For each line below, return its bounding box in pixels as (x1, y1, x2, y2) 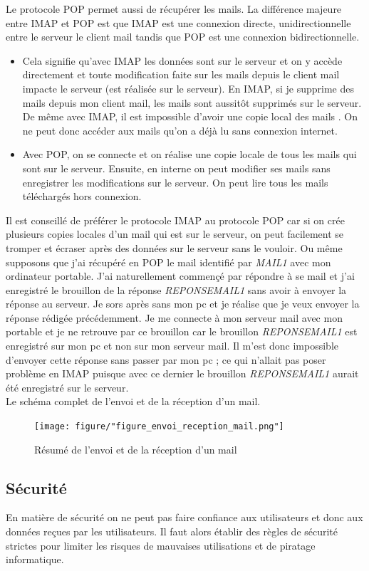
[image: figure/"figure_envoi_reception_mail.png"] (34, 421, 284, 432)
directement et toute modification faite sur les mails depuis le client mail (22, 67, 340, 82)
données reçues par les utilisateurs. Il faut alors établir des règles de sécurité (6, 524, 338, 539)
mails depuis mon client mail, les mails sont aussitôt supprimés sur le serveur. (22, 95, 362, 110)
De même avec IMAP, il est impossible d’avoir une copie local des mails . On (22, 109, 358, 124)
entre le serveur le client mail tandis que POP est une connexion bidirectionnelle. (6, 29, 360, 44)
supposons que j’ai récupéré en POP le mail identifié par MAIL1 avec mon (6, 254, 331, 269)
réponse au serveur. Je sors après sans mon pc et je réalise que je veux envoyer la (6, 296, 360, 311)
